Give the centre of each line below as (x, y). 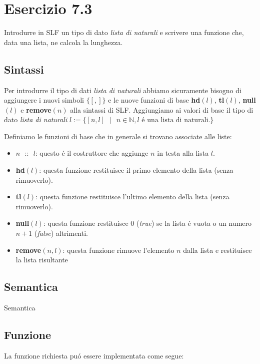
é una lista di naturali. (176, 120)
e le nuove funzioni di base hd (154, 100)
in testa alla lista (183, 153)
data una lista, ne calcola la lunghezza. (63, 42)
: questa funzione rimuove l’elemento (118, 250)
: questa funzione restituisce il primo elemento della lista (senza (136, 170)
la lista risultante (42, 260)
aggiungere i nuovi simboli (44, 100)
